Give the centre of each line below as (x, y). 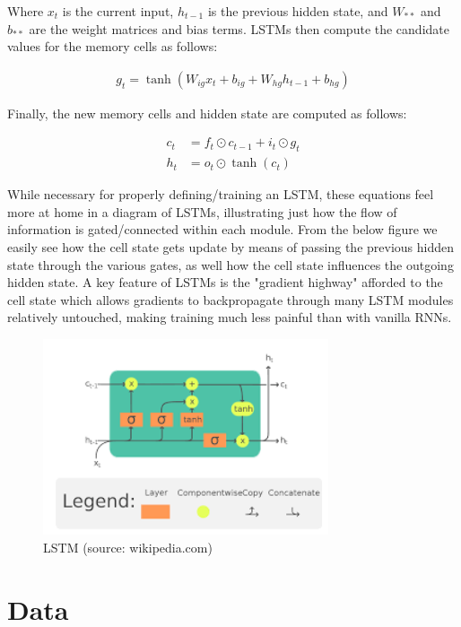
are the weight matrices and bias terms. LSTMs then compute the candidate (239, 28)
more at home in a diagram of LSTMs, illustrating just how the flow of (202, 211)
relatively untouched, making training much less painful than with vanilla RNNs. (230, 317)
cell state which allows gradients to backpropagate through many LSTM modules (230, 299)
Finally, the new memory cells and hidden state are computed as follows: (207, 113)
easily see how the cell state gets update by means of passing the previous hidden (230, 247)
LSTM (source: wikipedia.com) (128, 547)
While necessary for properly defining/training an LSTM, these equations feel (221, 194)
